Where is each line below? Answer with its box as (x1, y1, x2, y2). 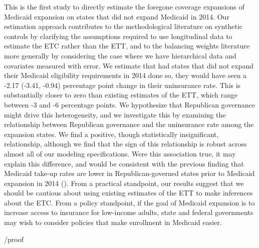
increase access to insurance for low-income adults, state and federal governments (4, 207, 253, 217)
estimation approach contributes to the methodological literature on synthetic (4, 21, 243, 31)
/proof (4, 233, 24, 244)
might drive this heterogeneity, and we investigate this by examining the (4, 109, 226, 119)
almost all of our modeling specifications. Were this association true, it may (4, 148, 236, 158)
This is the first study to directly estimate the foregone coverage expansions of (4, 1, 244, 11)
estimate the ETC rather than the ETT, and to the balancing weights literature (4, 40, 249, 51)
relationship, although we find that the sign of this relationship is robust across (4, 138, 247, 149)
